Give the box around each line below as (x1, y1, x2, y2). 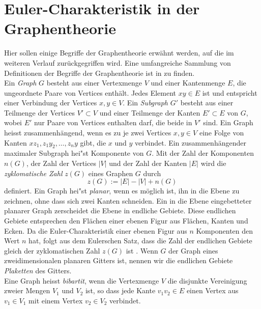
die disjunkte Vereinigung (167, 275, 247, 286)
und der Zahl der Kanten (109, 158, 187, 168)
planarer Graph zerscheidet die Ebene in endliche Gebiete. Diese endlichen (4, 205, 236, 216)
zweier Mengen (4, 285, 50, 296)
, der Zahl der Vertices (26, 158, 96, 168)
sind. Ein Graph (203, 117, 253, 128)
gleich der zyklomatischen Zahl (4, 245, 100, 256)
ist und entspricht (202, 87, 257, 98)
